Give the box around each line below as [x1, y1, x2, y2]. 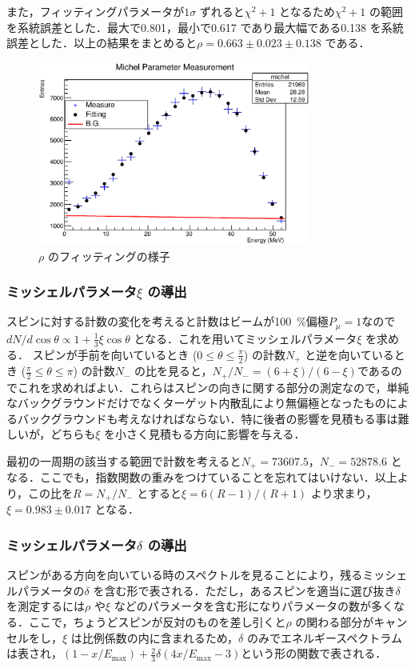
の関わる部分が [295, 614, 374, 630]
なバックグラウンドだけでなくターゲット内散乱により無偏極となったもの [6, 394, 386, 411]
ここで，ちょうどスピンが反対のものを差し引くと [28, 614, 286, 630]
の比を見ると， [134, 362, 213, 379]
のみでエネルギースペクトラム [246, 629, 402, 646]
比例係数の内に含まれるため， [82, 629, 239, 646]
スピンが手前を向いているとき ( [32, 346, 198, 362]
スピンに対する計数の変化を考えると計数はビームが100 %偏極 [6, 313, 329, 330]
